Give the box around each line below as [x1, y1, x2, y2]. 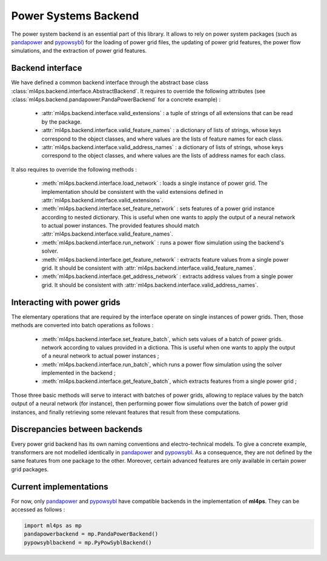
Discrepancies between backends [11, 424, 143, 434]
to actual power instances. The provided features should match [41, 222, 200, 230]
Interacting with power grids [11, 297, 121, 307]
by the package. [41, 118, 82, 125]
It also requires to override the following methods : [11, 165, 137, 173]
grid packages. [11, 465, 49, 473]
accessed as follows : [11, 506, 65, 513]
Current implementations [11, 482, 108, 492]
